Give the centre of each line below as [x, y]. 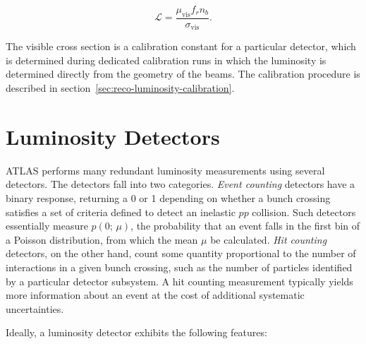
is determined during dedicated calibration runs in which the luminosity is [166, 60]
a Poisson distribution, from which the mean [102, 239]
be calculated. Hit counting [269, 239]
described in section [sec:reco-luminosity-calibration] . [120, 88]
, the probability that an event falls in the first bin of [245, 226]
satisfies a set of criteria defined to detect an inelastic [121, 212]
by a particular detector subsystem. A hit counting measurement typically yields [179, 281]
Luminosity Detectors [113, 136]
